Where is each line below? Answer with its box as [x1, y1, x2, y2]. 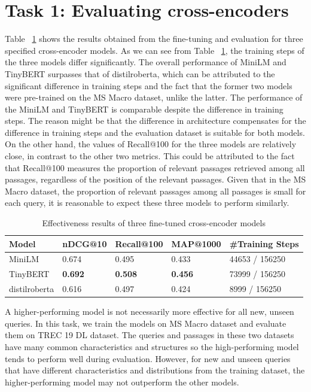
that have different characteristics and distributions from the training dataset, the [5, 364, 305, 376]
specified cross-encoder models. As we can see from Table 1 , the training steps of [5, 44, 304, 56]
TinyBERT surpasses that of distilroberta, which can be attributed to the [5, 67, 275, 80]
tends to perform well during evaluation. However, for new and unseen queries [5, 352, 291, 364]
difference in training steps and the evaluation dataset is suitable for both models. [5, 126, 305, 138]
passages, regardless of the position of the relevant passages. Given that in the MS [5, 173, 306, 186]
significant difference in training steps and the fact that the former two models [5, 79, 292, 92]
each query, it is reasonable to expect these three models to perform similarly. [5, 196, 289, 209]
